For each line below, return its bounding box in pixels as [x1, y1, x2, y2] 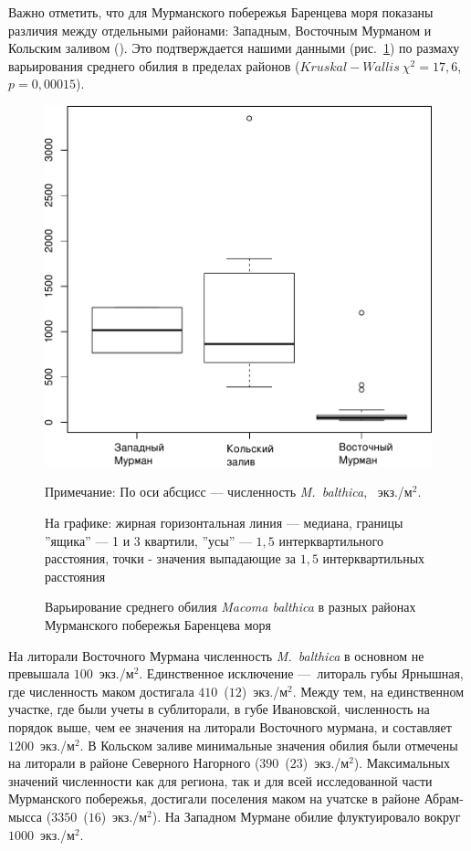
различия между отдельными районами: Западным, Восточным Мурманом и [8, 20, 432, 39]
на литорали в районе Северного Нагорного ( [8, 753, 260, 772]
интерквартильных [322, 549, 425, 568]
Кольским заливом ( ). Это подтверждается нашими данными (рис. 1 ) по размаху [8, 38, 460, 58]
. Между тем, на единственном [292, 681, 465, 700]
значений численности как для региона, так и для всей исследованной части [8, 771, 433, 790]
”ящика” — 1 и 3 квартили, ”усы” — [45, 531, 252, 550]
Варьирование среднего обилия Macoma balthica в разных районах [45, 597, 416, 616]
